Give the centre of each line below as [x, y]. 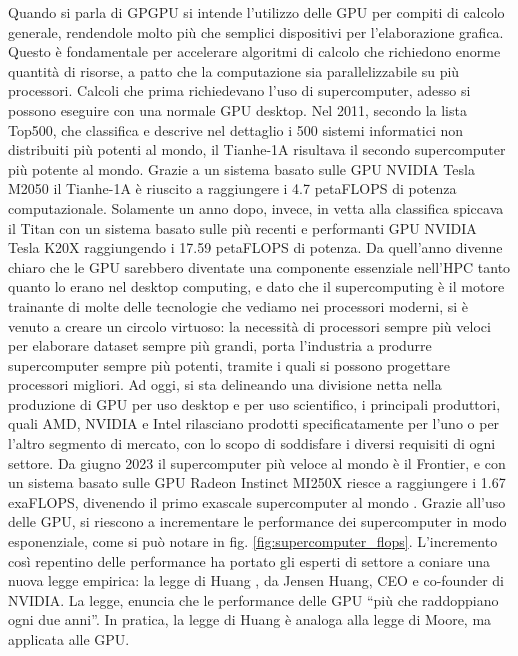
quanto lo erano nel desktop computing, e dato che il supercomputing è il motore [256, 286]
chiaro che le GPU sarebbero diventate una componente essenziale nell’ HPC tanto [259, 266]
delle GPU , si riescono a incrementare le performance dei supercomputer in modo [257, 521]
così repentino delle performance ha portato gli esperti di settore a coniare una [249, 560]
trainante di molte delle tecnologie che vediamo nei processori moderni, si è [238, 305]
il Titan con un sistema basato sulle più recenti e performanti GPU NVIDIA [242, 227]
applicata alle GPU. [69, 639]
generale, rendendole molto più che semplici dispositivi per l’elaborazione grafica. [256, 31]
